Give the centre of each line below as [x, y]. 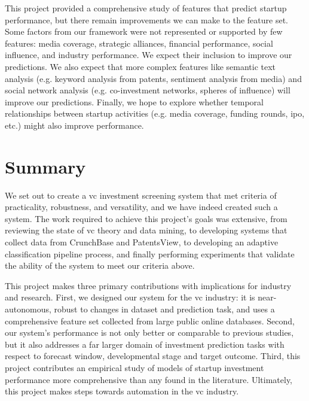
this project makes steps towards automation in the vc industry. [122, 391]
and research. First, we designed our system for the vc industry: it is [130, 297]
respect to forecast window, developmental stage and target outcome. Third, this [153, 356]
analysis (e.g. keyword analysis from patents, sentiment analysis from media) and [153, 78]
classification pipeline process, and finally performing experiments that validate [150, 253]
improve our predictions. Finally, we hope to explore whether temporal [134, 101]
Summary [45, 166]
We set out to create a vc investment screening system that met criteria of [141, 195]
